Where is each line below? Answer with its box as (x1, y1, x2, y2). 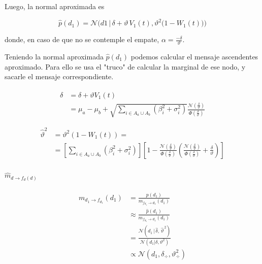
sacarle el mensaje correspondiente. (5, 71, 114, 82)
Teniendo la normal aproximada (5, 51, 104, 61)
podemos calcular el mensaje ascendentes (130, 51, 258, 61)
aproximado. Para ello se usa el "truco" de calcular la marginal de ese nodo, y (5, 61, 246, 72)
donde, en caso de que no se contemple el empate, (5, 34, 159, 45)
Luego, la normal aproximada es (5, 1, 105, 11)
